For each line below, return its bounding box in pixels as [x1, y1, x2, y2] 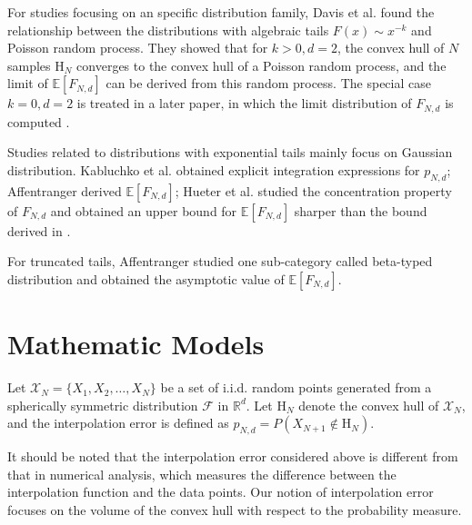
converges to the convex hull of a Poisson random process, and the [76, 55, 447, 74]
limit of [7, 74, 48, 93]
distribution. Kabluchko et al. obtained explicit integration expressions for [7, 161, 420, 180]
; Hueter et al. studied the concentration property [175, 181, 452, 200]
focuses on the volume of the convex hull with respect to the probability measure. [7, 500, 462, 519]
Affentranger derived [7, 181, 122, 200]
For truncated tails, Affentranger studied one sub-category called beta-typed [7, 252, 433, 271]
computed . [7, 112, 70, 131]
